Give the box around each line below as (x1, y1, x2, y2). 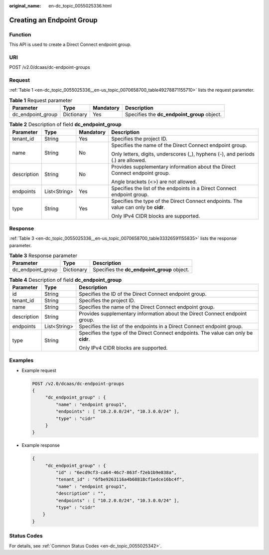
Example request (21, 367, 57, 373)
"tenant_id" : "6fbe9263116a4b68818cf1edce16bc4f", (55, 477, 185, 482)
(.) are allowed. (111, 157, 146, 164)
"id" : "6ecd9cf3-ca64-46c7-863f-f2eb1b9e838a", (55, 470, 177, 476)
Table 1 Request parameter (9, 97, 72, 104)
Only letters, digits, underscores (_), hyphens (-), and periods (111, 150, 255, 157)
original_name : (9, 3, 41, 8)
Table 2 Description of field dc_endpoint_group (9, 121, 122, 128)
